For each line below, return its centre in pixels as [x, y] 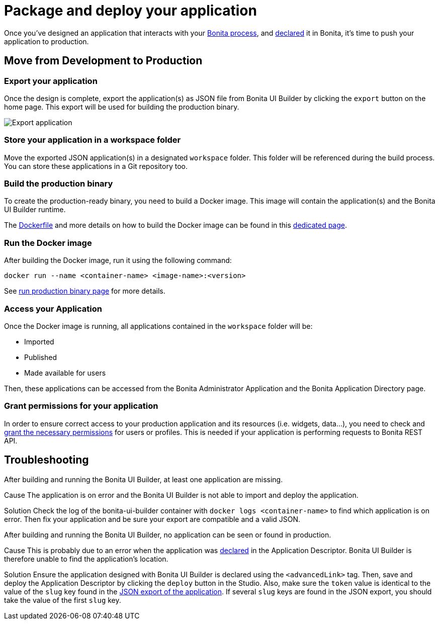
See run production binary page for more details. [85, 291]
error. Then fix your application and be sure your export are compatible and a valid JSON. [152, 519]
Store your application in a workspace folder [93, 140]
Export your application [51, 81]
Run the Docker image [48, 243]
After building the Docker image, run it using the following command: [118, 260]
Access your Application [53, 308]
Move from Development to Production [103, 61]
